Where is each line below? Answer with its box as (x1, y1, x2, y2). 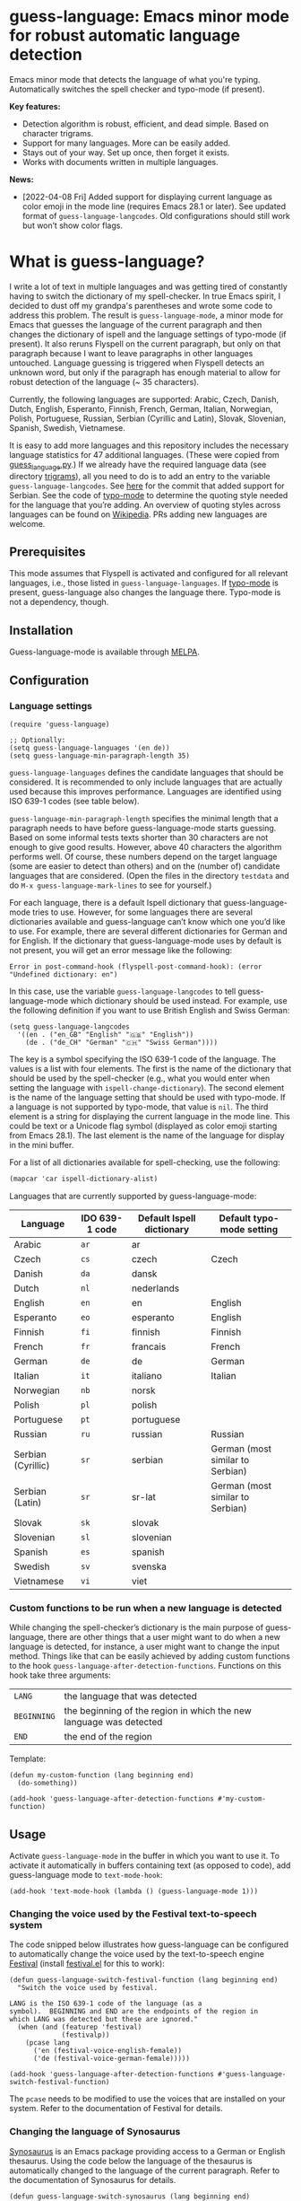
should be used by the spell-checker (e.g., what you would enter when (9, 1073, 271, 1083)
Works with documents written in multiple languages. (21, 156, 219, 167)
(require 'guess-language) (9, 720, 110, 729)
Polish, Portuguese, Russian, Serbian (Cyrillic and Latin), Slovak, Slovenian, (9, 413, 287, 424)
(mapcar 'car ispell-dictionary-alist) (9, 1174, 159, 1183)
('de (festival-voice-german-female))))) (32, 2054, 191, 2064)
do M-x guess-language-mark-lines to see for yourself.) (9, 880, 212, 890)
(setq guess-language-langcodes (9, 1022, 130, 1031)
